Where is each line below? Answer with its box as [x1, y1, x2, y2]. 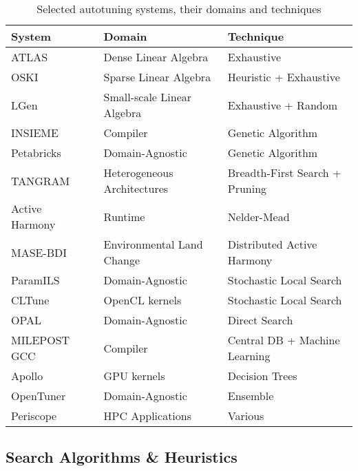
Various [227, 408, 264, 423]
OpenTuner [11, 388, 66, 404]
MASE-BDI [11, 244, 67, 260]
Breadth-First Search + [227, 165, 341, 180]
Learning [227, 348, 271, 364]
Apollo [11, 368, 43, 384]
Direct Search [227, 312, 293, 328]
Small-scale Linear [103, 89, 192, 105]
